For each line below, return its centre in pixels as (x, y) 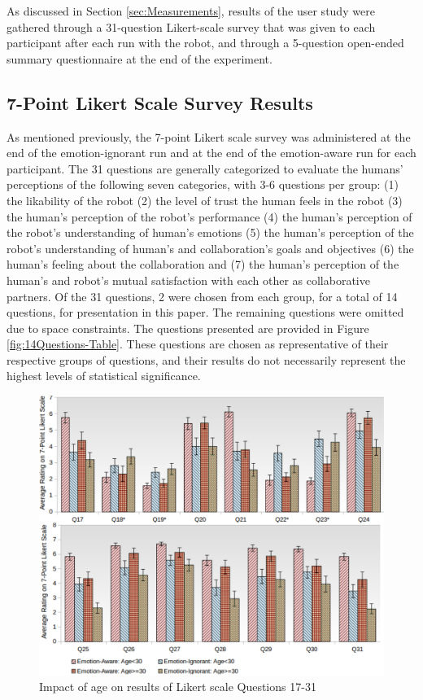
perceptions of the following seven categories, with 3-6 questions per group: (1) (203, 184)
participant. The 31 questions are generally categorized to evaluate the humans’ (205, 168)
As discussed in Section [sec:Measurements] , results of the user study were (191, 11)
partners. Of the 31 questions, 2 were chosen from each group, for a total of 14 (202, 296)
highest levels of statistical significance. (104, 376)
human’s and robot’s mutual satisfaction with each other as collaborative (188, 280)
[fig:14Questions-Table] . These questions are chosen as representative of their (198, 344)
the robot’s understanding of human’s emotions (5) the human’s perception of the (210, 232)
